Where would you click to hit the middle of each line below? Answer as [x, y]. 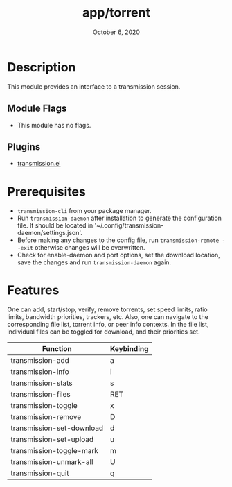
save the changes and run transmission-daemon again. [94, 262]
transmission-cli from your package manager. [84, 211]
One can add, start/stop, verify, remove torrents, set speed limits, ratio [107, 309]
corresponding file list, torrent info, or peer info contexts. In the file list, [108, 325]
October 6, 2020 [116, 32]
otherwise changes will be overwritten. [90, 248]
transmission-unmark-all [52, 462]
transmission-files [41, 395]
